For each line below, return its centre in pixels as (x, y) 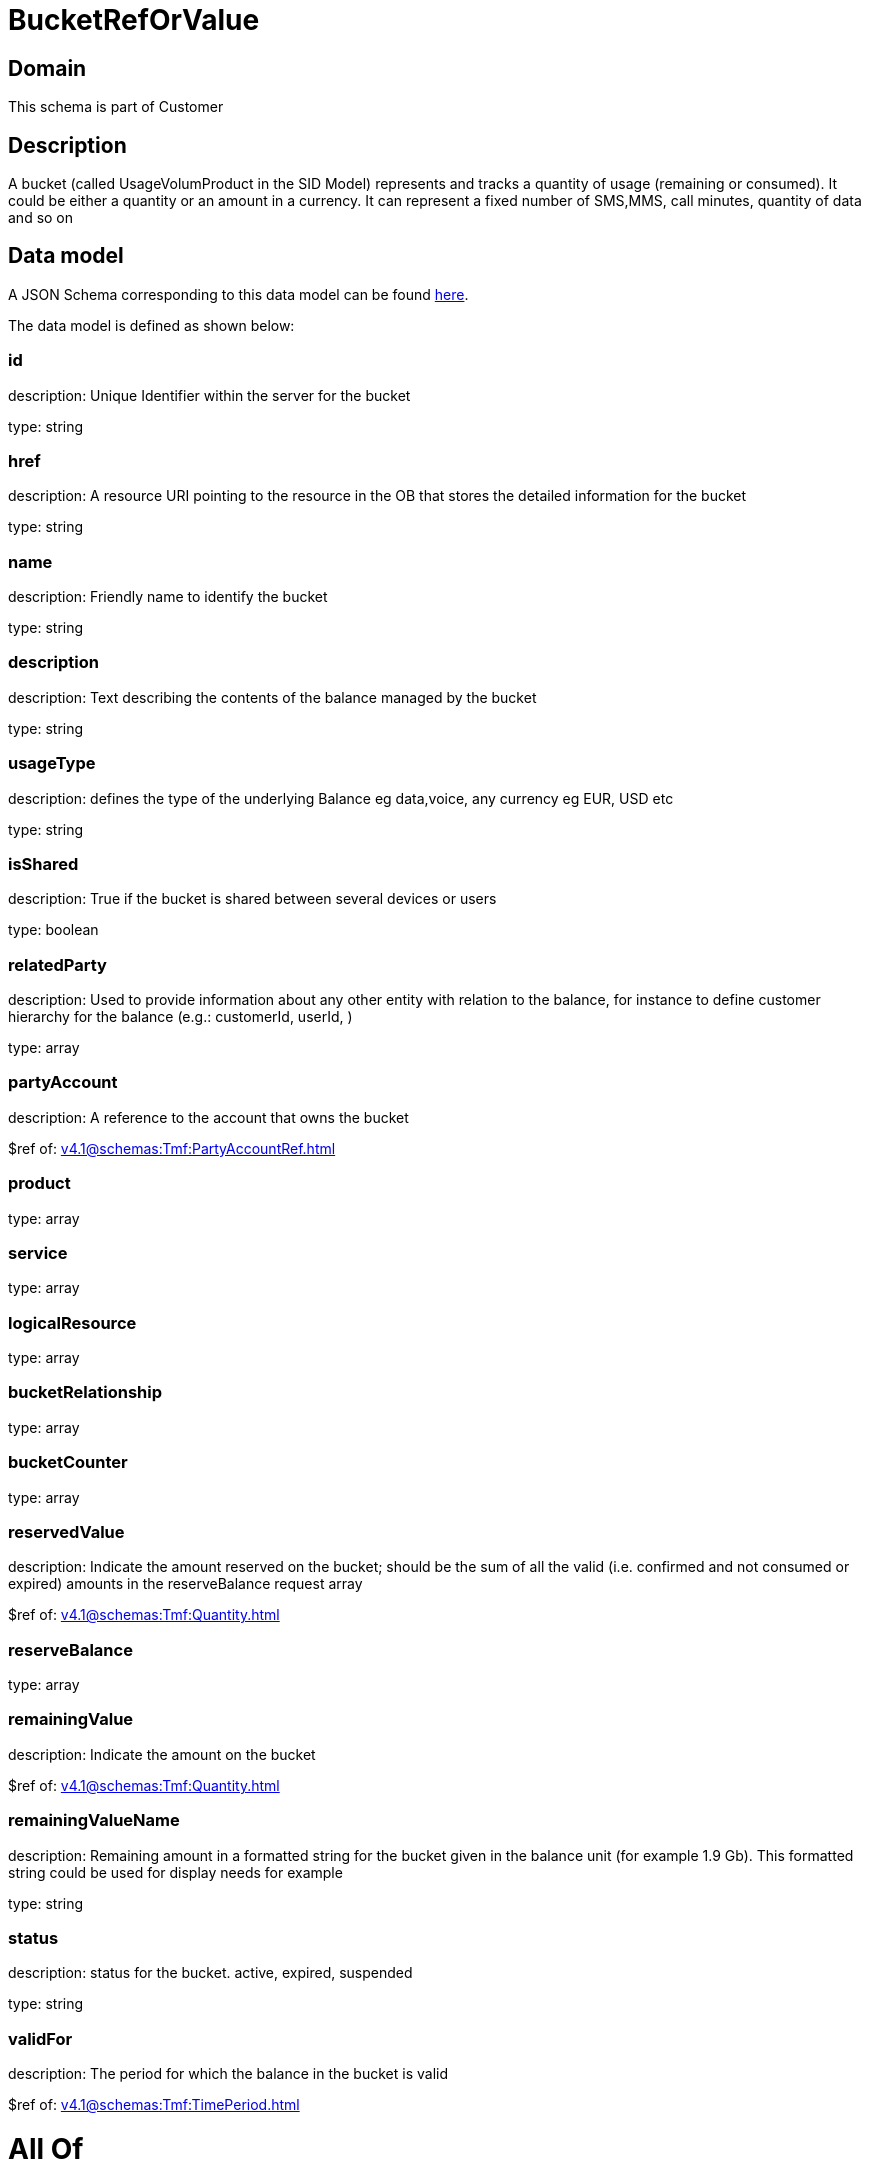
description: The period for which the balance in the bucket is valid (228, 2074)
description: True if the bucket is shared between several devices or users (252, 899)
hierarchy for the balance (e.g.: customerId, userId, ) (180, 1017)
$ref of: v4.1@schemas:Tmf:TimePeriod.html (154, 2105)
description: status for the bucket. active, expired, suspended (210, 1973)
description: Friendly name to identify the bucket (168, 597)
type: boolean (53, 930)
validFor (40, 2038)
